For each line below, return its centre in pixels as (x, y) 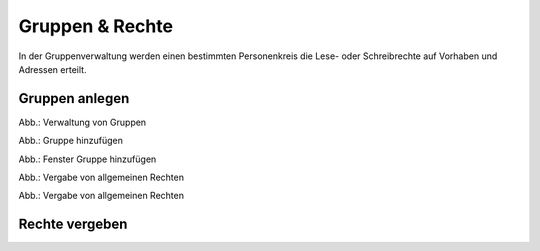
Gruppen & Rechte (96, 26)
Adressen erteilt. (52, 69)
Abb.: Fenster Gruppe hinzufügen (87, 159)
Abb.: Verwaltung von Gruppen (82, 122)
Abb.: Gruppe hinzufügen (71, 141)
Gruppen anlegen (74, 98)
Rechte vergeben (73, 224)
